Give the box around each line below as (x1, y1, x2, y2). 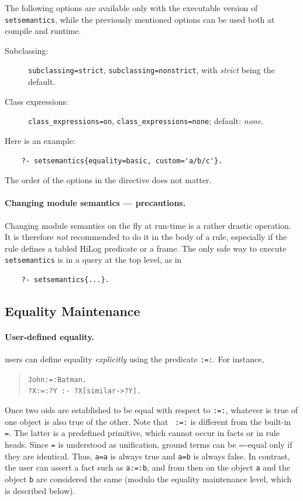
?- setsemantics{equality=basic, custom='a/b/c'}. (21, 156, 223, 165)
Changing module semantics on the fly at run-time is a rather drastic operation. (5, 219, 291, 231)
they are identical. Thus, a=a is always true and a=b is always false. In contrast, (5, 449, 290, 462)
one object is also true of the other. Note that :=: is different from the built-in (5, 415, 291, 427)
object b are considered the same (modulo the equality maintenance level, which (5, 473, 292, 485)
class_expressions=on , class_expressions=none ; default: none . (28, 115, 264, 127)
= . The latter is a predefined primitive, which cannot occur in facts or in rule (5, 427, 280, 439)
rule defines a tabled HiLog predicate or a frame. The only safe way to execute (5, 242, 287, 254)
